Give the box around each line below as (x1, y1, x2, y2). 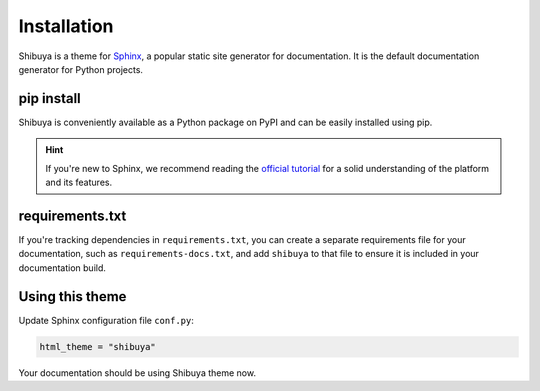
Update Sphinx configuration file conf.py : (18, 314, 194, 326)
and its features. (45, 176, 113, 189)
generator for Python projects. (18, 63, 144, 75)
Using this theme (18, 288, 127, 305)
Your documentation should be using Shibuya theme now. (18, 366, 257, 379)
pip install (18, 90, 82, 107)
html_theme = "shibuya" (39, 341, 157, 352)
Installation (18, 15, 114, 37)
